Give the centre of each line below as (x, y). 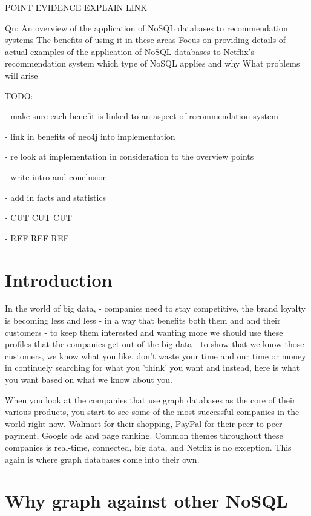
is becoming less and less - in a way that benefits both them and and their (143, 320)
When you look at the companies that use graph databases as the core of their (150, 400)
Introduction (59, 279)
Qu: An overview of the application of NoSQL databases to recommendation (146, 28)
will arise (21, 75)
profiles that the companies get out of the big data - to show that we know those (155, 344)
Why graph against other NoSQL (146, 501)
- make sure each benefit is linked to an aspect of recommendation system (142, 116)
